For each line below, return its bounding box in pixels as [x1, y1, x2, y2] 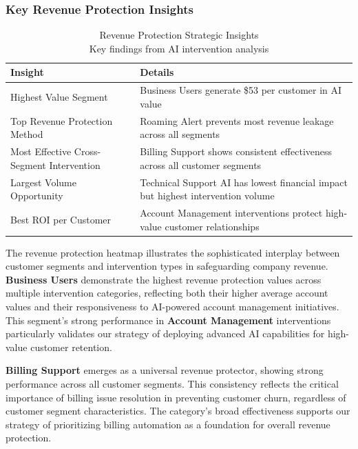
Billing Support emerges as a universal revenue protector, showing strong [6, 363, 324, 377]
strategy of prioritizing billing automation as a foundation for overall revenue [6, 417, 330, 431]
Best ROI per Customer [10, 212, 112, 226]
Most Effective [10, 144, 72, 159]
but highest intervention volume [140, 188, 275, 203]
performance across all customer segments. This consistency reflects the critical [6, 377, 339, 391]
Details [140, 65, 174, 79]
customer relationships [165, 219, 260, 233]
